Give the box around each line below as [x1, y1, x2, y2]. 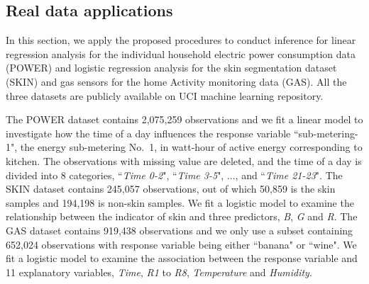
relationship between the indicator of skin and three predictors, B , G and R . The [6, 209, 358, 224]
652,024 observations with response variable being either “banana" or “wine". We [6, 237, 357, 251]
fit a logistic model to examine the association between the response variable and [6, 251, 358, 266]
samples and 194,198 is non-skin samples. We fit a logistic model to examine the [6, 195, 354, 210]
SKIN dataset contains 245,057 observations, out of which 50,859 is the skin [6, 181, 336, 196]
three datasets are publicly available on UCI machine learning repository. [6, 88, 324, 103]
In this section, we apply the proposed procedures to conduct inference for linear [6, 33, 356, 47]
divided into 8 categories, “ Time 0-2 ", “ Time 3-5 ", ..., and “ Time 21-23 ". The [6, 167, 343, 182]
